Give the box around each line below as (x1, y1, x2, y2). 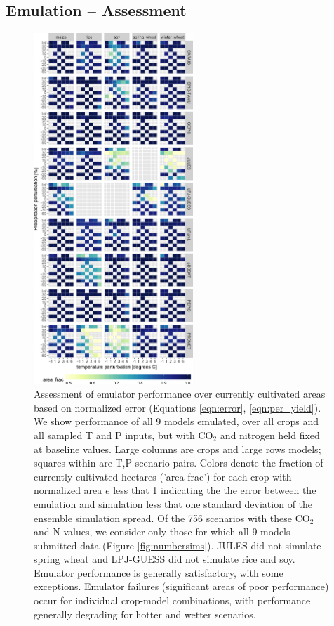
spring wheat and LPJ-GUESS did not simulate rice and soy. (34, 552, 295, 566)
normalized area (34, 483, 102, 497)
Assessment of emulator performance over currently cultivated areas (34, 386, 326, 401)
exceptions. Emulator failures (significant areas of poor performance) (34, 579, 329, 594)
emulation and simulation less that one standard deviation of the (34, 496, 313, 511)
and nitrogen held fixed (220, 427, 320, 442)
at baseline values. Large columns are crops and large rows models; (34, 441, 321, 456)
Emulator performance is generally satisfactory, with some (34, 565, 283, 580)
